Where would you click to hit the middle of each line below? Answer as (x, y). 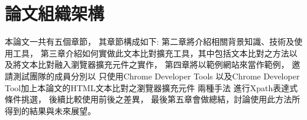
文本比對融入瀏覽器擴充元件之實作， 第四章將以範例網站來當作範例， (155, 64)
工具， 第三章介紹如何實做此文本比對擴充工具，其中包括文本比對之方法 (151, 53)
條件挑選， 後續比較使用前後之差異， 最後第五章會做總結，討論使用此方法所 (153, 99)
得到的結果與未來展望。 (50, 110)
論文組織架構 (55, 13)
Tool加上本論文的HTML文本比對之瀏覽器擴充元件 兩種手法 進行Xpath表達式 (151, 87)
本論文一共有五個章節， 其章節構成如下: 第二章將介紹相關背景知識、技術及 (150, 41)
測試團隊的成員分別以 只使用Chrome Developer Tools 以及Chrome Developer (156, 76)
